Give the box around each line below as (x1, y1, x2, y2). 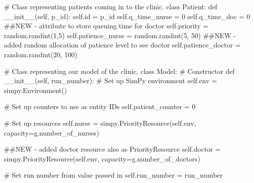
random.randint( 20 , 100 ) (4, 49, 77, 59)
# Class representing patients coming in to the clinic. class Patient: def (4, 1, 217, 11)
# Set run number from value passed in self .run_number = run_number (4, 170, 223, 180)
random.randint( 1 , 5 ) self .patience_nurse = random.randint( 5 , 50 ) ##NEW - (4, 30, 236, 40)
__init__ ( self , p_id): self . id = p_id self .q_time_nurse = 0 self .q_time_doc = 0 (4, 11, 251, 21)
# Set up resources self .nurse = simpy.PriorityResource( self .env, (4, 117, 196, 128)
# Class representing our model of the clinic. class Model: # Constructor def (4, 66, 235, 76)
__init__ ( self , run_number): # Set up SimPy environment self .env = (4, 75, 217, 86)
